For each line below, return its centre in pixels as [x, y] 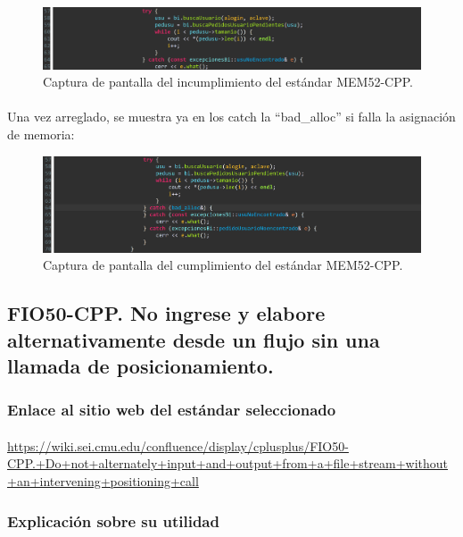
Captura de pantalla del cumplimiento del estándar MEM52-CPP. [223, 265]
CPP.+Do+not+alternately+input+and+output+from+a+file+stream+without [228, 463]
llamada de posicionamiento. [141, 366]
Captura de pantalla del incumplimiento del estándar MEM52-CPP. [228, 82]
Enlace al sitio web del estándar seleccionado [172, 410]
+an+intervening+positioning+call [103, 481]
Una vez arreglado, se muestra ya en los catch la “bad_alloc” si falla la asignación [231, 117]
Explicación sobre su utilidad [113, 520]
